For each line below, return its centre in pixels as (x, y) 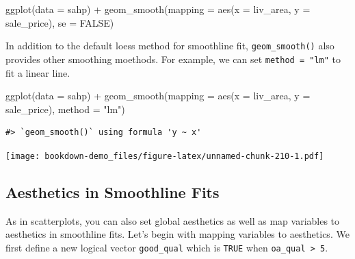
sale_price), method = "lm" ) (65, 109)
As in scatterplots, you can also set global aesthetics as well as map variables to (173, 220)
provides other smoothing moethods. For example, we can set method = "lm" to (173, 59)
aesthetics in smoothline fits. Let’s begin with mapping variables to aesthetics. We (177, 234)
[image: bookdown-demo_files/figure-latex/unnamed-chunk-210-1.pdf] (165, 156)
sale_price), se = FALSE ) (60, 22)
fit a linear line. (38, 72)
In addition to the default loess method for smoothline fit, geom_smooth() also (170, 46)
